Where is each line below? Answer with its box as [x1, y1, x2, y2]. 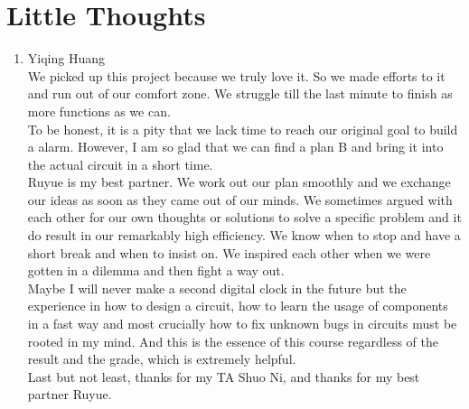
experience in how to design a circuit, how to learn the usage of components [27, 296, 448, 315]
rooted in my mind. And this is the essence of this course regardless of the [27, 331, 438, 350]
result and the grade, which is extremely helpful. [27, 349, 296, 368]
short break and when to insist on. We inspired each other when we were [27, 243, 431, 262]
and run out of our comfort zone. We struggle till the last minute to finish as [27, 84, 453, 103]
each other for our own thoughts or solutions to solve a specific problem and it [27, 208, 462, 227]
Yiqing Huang [27, 49, 105, 68]
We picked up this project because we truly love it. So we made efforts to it [27, 66, 446, 85]
